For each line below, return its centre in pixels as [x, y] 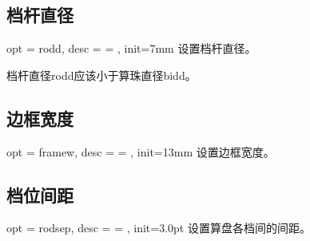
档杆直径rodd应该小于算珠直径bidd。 [101, 75]
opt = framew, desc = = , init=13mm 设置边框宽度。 [141, 151]
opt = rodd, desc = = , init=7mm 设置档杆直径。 [131, 48]
